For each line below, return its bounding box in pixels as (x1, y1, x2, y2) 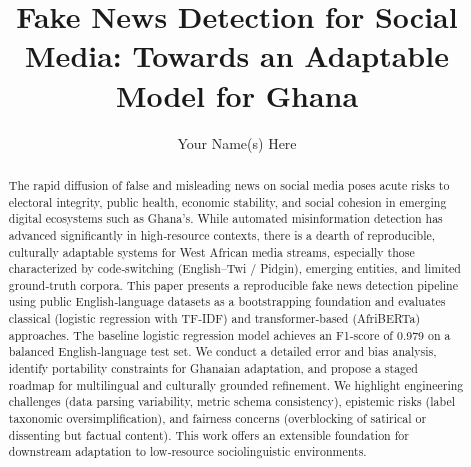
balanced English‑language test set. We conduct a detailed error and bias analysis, (8, 343, 437, 360)
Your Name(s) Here (177, 132, 297, 153)
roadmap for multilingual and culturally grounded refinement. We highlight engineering (8, 376, 464, 393)
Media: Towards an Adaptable (25, 35, 449, 76)
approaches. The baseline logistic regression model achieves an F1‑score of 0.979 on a (8, 326, 451, 343)
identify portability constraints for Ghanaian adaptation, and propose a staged (8, 360, 418, 377)
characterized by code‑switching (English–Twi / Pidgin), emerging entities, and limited (8, 260, 461, 277)
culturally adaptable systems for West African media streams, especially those (8, 243, 415, 260)
